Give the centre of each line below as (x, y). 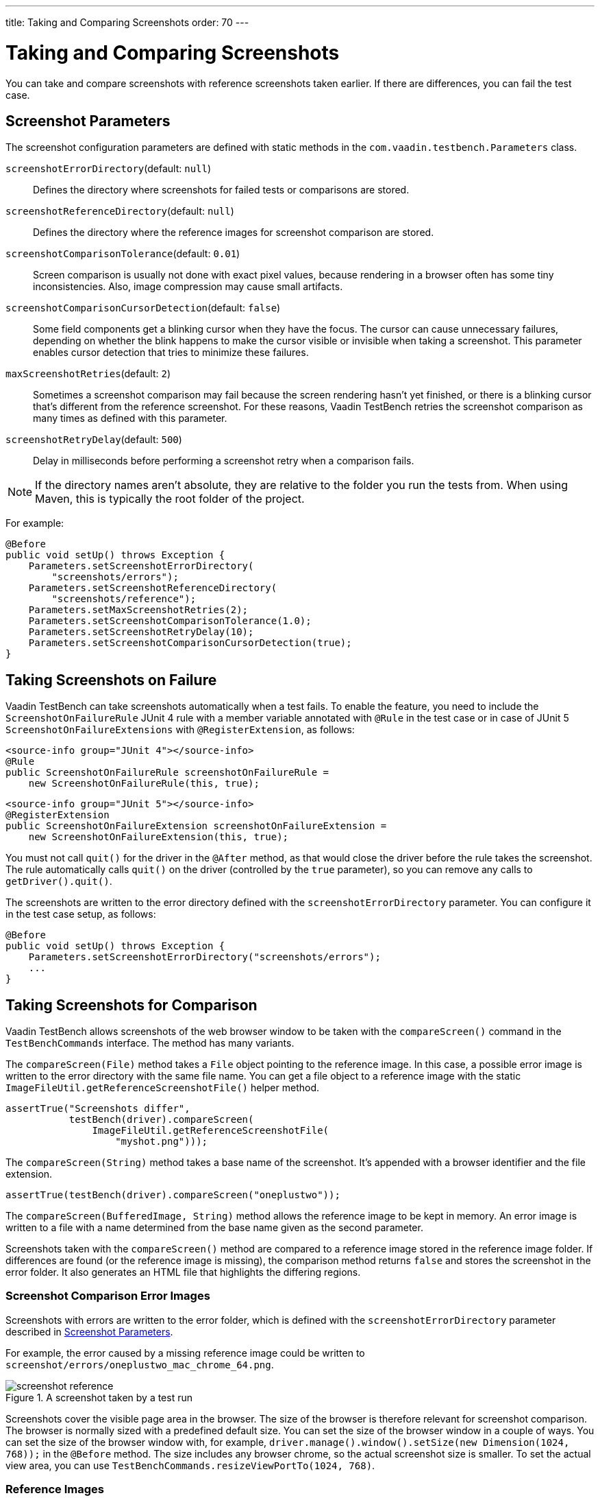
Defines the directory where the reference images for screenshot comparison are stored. (234, 233)
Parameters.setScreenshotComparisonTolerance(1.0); (170, 621)
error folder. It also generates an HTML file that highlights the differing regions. (183, 1272)
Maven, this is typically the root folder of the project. (170, 499)
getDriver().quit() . (59, 881)
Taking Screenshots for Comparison (132, 1005)
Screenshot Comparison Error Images (108, 1296)
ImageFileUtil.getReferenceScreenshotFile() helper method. (163, 1088)
